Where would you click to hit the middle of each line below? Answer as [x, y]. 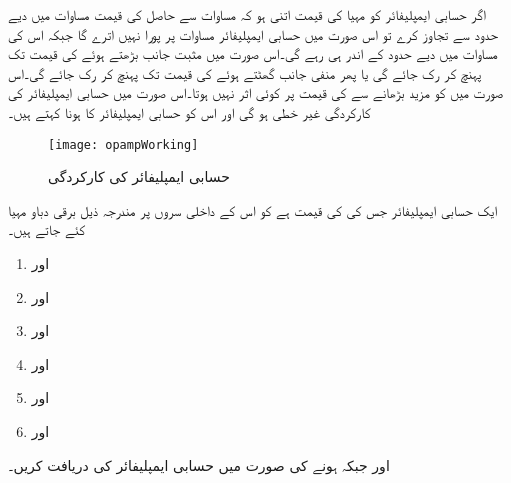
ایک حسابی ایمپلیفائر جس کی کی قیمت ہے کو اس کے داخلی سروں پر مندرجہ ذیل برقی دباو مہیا [253, 209]
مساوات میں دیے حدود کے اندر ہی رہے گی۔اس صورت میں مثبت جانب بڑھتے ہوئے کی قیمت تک [253, 53]
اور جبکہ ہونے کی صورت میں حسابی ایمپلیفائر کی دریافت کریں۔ [199, 464]
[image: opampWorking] [123, 144]
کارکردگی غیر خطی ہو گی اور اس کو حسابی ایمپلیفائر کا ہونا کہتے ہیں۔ [189, 111]
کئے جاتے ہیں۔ [46, 229]
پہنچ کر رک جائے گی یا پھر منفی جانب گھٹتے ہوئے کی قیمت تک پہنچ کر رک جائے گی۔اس [245, 72]
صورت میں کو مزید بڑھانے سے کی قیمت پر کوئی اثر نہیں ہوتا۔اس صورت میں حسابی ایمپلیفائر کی [256, 92]
